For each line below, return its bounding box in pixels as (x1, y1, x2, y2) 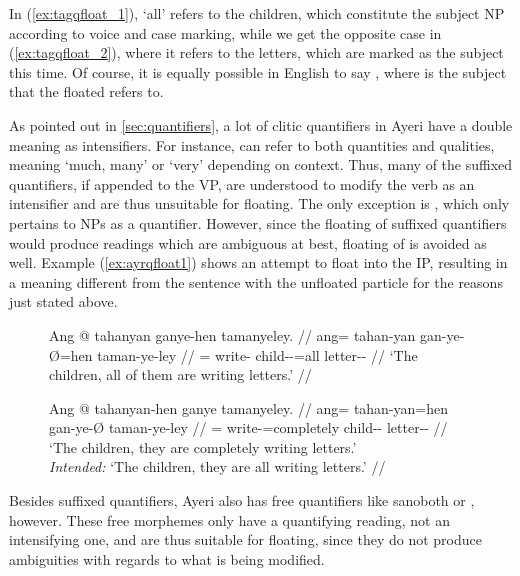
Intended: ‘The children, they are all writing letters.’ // (49, 456, 386, 477)
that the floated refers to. (9, 81, 164, 102)
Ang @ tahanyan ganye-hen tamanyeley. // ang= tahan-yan (49, 324, 416, 345)
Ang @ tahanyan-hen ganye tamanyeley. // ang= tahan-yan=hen (49, 397, 449, 418)
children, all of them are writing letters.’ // (49, 364, 312, 385)
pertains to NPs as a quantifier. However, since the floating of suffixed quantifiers (9, 212, 507, 233)
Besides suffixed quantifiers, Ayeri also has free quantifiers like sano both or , (9, 490, 475, 511)
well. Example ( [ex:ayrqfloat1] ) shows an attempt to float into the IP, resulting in (9, 252, 508, 273)
